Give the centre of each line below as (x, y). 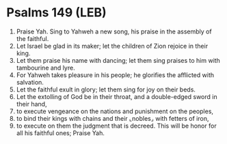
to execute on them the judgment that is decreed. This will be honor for (116, 126)
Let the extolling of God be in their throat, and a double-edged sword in (117, 96)
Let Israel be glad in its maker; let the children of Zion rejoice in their (112, 46)
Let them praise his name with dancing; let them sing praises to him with (118, 60)
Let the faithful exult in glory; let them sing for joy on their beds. (106, 89)
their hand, (31, 104)
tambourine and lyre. (46, 68)
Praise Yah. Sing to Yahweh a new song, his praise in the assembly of (114, 31)
